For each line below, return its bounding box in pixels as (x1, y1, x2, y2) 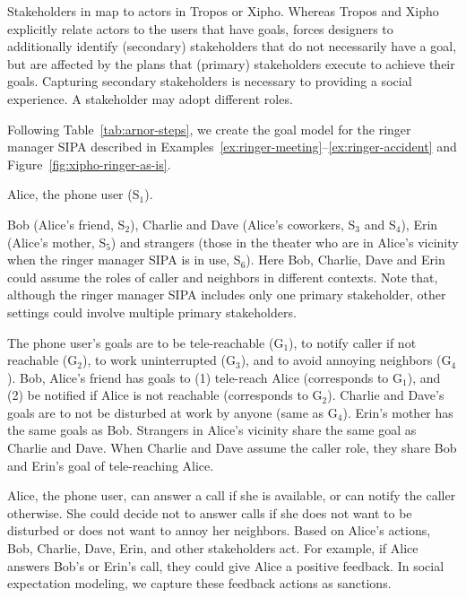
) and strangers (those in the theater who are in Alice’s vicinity (110, 232, 459, 251)
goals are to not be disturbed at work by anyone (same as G (7, 403, 338, 421)
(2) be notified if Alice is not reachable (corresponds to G (7, 386, 323, 404)
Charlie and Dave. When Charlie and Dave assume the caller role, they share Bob (7, 438, 457, 457)
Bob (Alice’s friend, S (7, 214, 125, 233)
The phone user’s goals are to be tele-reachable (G (7, 333, 284, 351)
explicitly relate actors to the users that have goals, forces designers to (7, 19, 393, 38)
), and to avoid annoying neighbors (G (240, 351, 452, 369)
